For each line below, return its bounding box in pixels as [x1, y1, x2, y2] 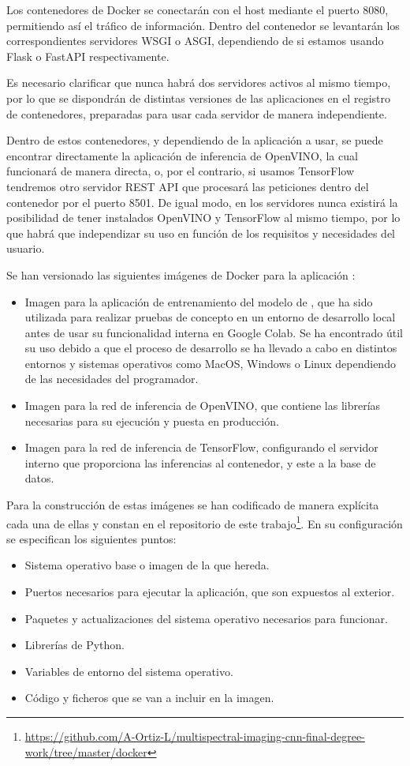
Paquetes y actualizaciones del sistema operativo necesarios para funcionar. [24, 610, 388, 626]
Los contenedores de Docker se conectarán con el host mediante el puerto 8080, [6, 2, 389, 17]
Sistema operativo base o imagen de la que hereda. [24, 557, 270, 573]
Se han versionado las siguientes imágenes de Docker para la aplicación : [6, 266, 356, 283]
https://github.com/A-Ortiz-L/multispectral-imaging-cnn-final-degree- [24, 728, 365, 745]
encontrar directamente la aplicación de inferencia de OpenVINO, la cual [6, 147, 358, 163]
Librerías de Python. [24, 636, 125, 653]
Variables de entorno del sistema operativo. [24, 663, 233, 679]
